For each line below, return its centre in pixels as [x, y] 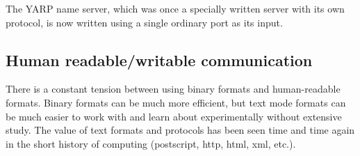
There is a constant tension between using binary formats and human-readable [173, 89]
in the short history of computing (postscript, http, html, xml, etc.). [151, 143]
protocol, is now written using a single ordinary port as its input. [144, 22]
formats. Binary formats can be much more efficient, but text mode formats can [176, 102]
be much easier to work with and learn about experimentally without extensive [174, 116]
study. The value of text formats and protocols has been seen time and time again [180, 130]
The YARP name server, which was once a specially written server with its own [175, 8]
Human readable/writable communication [159, 60]
